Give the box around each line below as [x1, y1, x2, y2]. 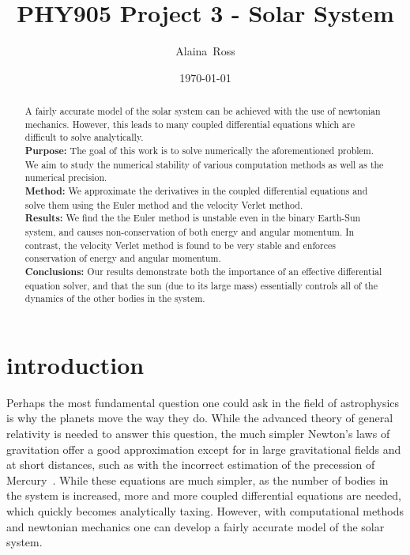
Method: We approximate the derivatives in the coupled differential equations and [24, 184, 368, 198]
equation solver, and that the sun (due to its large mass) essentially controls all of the [24, 278, 378, 292]
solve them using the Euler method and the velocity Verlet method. [24, 198, 303, 211]
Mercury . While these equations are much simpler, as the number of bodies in [6, 471, 389, 488]
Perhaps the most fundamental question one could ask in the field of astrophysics [6, 394, 400, 410]
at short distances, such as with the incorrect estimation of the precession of [6, 456, 375, 473]
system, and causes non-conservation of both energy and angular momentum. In [24, 225, 355, 239]
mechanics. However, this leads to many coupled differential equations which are [24, 117, 355, 130]
